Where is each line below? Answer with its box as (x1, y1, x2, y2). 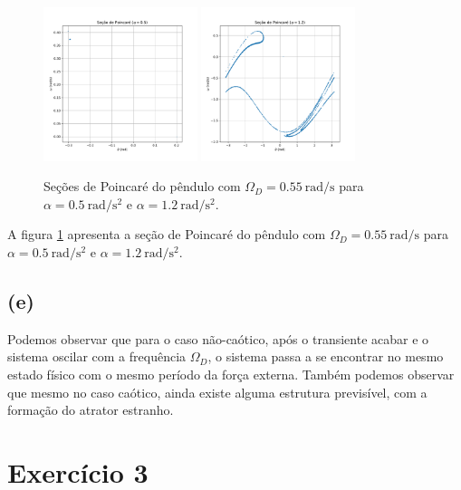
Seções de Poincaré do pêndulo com (43, 177, 241, 196)
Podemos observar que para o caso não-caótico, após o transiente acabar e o (7, 329, 429, 348)
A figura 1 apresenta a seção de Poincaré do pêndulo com (7, 225, 326, 244)
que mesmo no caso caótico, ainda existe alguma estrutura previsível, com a (7, 382, 427, 401)
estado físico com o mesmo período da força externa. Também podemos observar (7, 364, 455, 383)
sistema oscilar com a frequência (7, 347, 187, 366)
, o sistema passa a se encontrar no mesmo (207, 347, 444, 366)
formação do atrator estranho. (7, 400, 174, 419)
